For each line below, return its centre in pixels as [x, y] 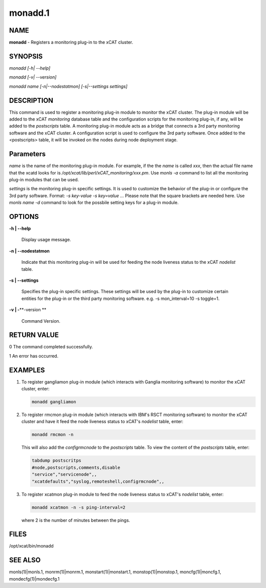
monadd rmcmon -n [53, 435]
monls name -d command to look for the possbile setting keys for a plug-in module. [94, 203]
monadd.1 [29, 13]
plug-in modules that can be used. [44, 179]
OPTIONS [24, 217]
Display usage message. [46, 240]
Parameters [27, 154]
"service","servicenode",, [64, 475]
